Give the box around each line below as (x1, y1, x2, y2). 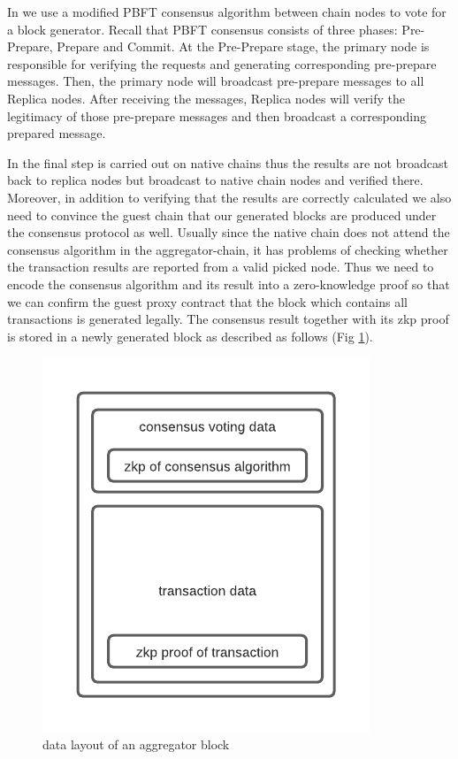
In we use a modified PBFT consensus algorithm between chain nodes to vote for (7, 3, 447, 20)
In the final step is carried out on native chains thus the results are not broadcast (7, 153, 448, 172)
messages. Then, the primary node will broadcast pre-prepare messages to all (7, 72, 424, 90)
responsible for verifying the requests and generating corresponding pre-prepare (7, 54, 437, 73)
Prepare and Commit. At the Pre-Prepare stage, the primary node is (57, 37, 430, 56)
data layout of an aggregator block (42, 734, 230, 753)
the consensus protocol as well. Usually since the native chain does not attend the (7, 223, 450, 241)
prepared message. (7, 124, 106, 142)
